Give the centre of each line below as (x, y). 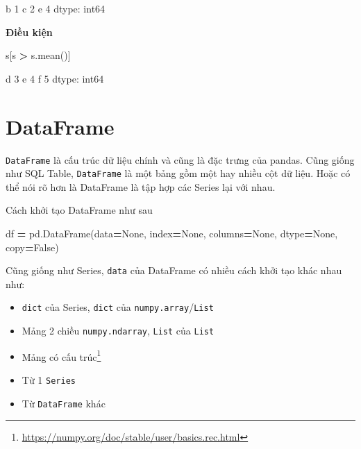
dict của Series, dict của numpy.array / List (118, 307)
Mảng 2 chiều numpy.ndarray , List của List (118, 331)
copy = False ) (32, 247)
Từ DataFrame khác (64, 403)
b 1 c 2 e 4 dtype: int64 (56, 8)
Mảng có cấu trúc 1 (61, 355)
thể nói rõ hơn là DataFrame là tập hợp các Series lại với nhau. (141, 186)
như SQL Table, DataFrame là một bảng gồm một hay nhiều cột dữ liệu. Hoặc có (178, 173)
